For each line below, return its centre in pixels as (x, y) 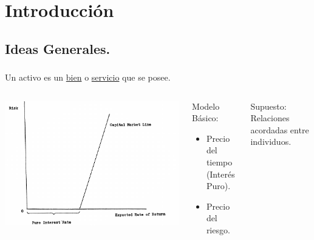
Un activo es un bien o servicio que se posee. (88, 77)
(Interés (220, 174)
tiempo (219, 162)
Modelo (206, 106)
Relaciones (270, 118)
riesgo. (218, 230)
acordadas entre (280, 129)
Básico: (205, 118)
